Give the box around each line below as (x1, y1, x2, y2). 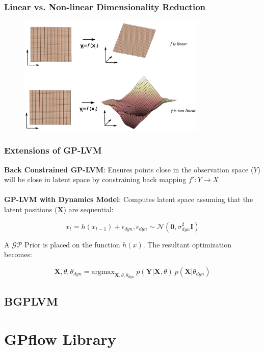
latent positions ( (4, 204, 58, 214)
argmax (91, 268, 115, 275)
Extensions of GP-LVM (4, 144, 102, 157)
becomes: (4, 249, 32, 260)
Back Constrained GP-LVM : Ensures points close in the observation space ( (4, 164, 254, 174)
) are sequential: (63, 204, 114, 214)
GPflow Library (4, 328, 116, 349)
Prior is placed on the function (24, 239, 120, 249)
